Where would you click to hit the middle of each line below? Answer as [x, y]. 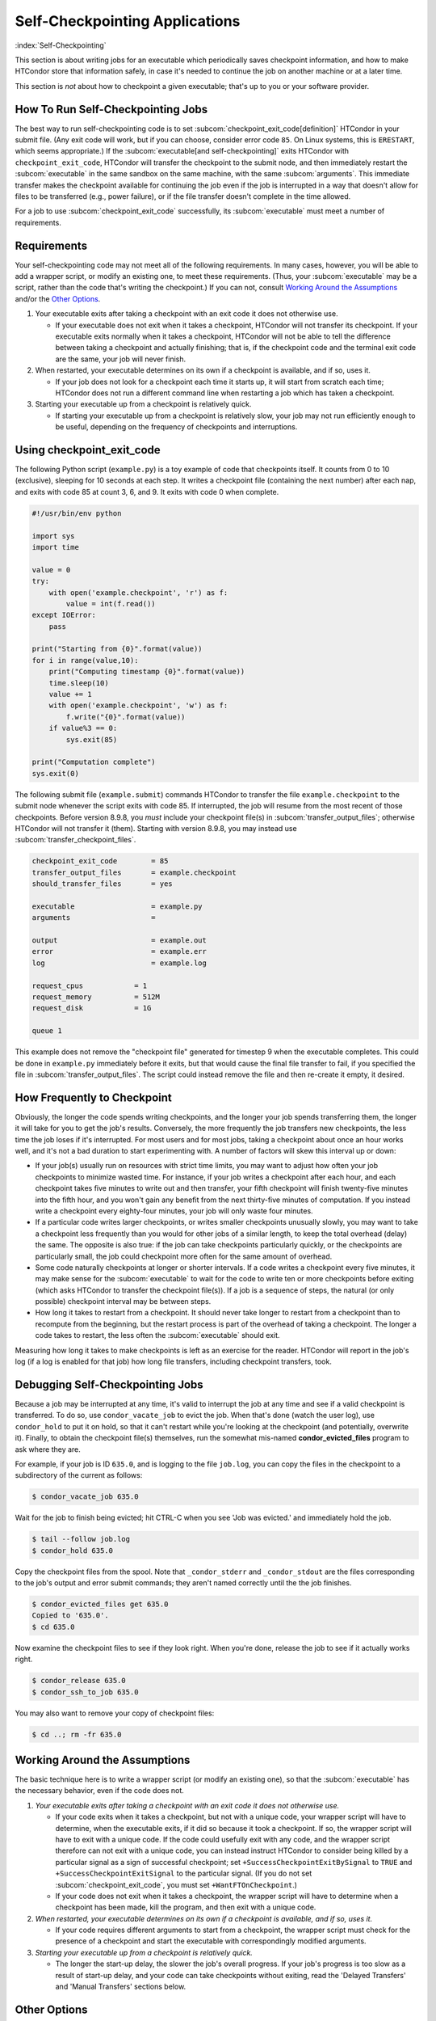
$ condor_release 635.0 [79, 1681]
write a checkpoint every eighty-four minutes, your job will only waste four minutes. [174, 1211]
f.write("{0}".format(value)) [126, 717]
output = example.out [119, 941]
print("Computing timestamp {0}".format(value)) [147, 672]
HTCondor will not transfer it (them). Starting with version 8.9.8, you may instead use [156, 828]
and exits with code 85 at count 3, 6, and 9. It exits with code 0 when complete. [147, 492]
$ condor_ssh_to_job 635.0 [85, 1692]
